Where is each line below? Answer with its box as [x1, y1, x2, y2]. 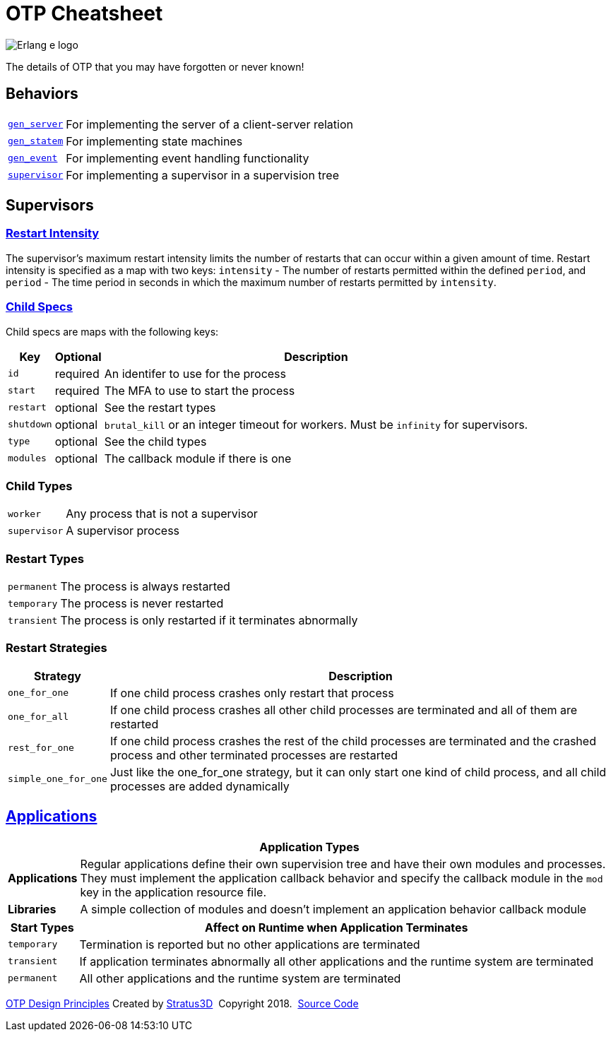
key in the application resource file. [80, 884, 267, 899]
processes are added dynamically [109, 778, 290, 793]
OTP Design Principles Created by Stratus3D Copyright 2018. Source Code [6, 997, 359, 1009]
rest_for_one [8, 742, 74, 754]
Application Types [259, 839, 360, 854]
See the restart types [104, 400, 216, 415]
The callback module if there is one [104, 451, 292, 466]
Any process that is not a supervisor [66, 506, 258, 521]
